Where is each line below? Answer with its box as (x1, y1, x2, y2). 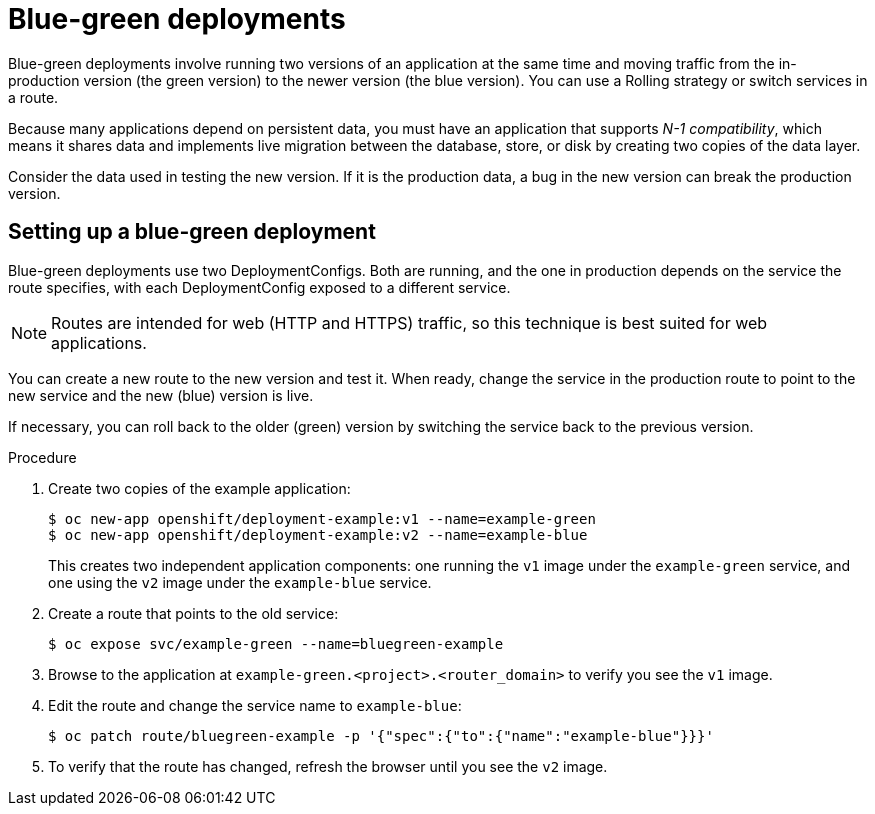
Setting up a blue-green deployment (8, 219, 376, 245)
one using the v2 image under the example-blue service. (48, 573, 432, 591)
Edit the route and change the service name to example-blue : (48, 696, 462, 714)
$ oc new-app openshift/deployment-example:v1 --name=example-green (48, 510, 596, 527)
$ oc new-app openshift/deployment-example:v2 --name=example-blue (48, 526, 588, 543)
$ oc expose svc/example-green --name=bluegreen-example (48, 635, 504, 652)
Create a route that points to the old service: (48, 604, 339, 622)
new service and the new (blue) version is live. (8, 386, 314, 404)
